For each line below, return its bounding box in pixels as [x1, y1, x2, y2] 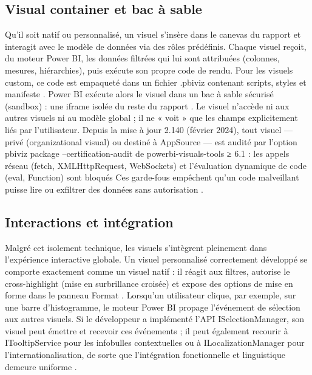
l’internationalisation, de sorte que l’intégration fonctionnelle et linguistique [5, 348, 286, 361]
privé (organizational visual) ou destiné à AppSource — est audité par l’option [5, 135, 297, 148]
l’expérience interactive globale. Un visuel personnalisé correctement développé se [5, 253, 308, 266]
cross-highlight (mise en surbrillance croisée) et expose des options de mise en [5, 277, 293, 289]
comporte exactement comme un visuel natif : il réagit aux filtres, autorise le [5, 264, 290, 277]
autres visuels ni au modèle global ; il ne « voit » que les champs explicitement [5, 111, 298, 124]
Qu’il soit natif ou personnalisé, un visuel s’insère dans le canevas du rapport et [5, 28, 301, 41]
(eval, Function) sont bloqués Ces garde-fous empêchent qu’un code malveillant [5, 171, 299, 184]
